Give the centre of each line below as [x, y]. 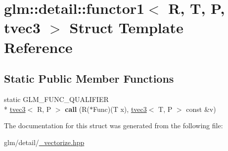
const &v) [201, 109]
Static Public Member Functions [89, 78]
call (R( [77, 109]
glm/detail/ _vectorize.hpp [44, 142]
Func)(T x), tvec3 [120, 109]
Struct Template [126, 27]
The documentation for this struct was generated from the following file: [114, 126]
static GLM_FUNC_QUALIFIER [56, 99]
